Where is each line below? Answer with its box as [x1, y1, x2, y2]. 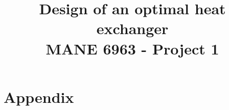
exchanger [96, 18, 169, 39]
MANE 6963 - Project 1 [45, 38, 219, 59]
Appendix [4, 86, 74, 107]
